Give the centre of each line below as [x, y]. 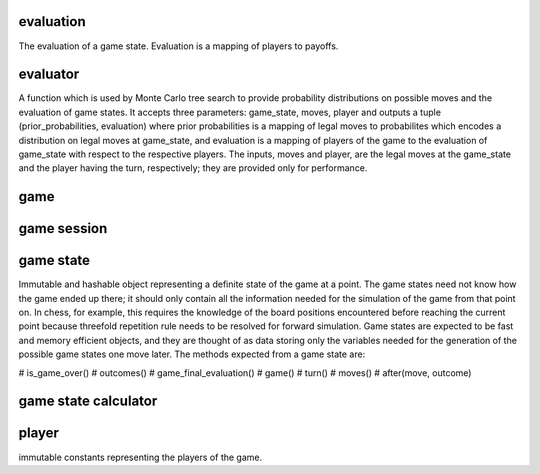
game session [63, 228]
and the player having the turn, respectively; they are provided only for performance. [193, 168]
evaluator [49, 74]
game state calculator [88, 401]
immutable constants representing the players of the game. [140, 457]
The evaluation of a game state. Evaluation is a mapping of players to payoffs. [178, 46]
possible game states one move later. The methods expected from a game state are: [192, 354]
